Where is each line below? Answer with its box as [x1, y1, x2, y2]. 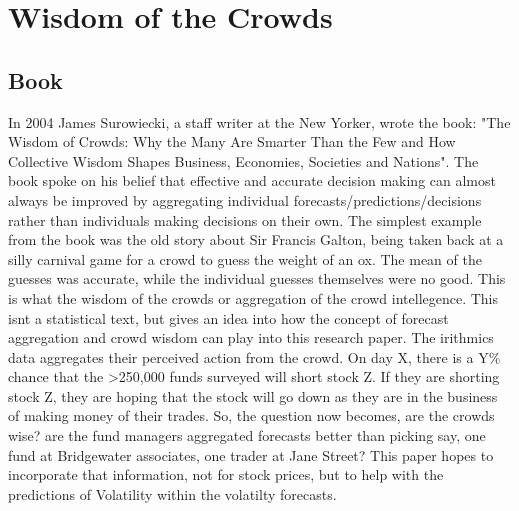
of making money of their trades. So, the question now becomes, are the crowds [8, 405, 495, 426]
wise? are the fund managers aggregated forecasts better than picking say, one [8, 425, 486, 446]
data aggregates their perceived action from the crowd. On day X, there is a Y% [8, 346, 501, 367]
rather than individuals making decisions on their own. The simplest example [8, 209, 482, 230]
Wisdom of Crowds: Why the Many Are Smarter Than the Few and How [8, 131, 456, 152]
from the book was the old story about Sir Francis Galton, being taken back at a [8, 229, 504, 250]
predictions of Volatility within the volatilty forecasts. [8, 483, 337, 504]
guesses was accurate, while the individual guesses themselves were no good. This [8, 268, 506, 289]
